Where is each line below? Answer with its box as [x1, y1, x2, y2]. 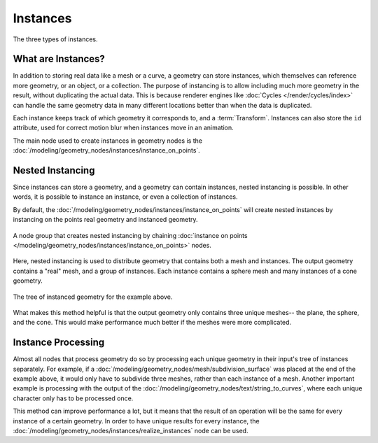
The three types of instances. [13, 35, 98, 43]
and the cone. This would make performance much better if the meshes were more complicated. [13, 318, 292, 327]
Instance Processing [13, 337, 105, 349]
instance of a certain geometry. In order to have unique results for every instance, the [13, 416, 260, 425]
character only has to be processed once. [13, 394, 134, 402]
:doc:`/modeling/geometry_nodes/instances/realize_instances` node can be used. [13, 427, 248, 435]
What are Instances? [13, 53, 105, 65]
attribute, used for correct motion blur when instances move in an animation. [13, 123, 234, 132]
